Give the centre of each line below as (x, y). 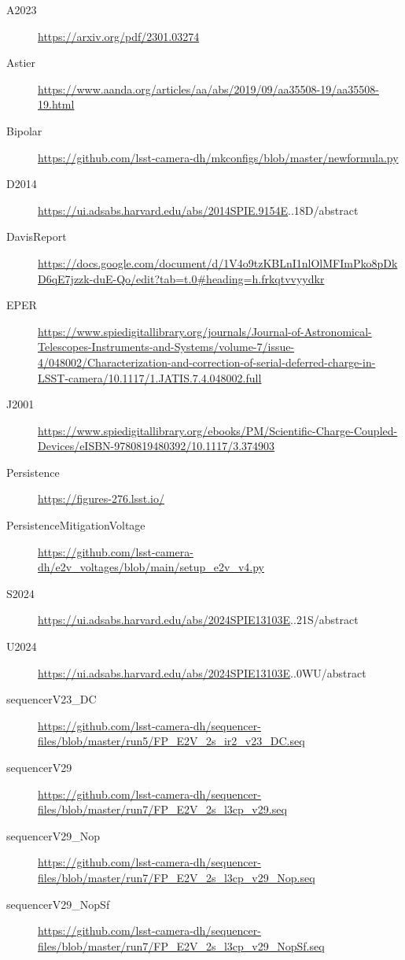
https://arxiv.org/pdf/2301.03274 (119, 36)
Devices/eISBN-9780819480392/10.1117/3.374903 (156, 446)
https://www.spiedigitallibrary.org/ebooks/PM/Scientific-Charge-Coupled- (218, 430)
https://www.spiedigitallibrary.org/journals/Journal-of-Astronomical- (205, 331)
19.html (56, 104)
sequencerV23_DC (52, 699)
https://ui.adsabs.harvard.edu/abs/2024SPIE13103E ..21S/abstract (198, 620)
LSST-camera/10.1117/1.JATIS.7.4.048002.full (150, 377)
